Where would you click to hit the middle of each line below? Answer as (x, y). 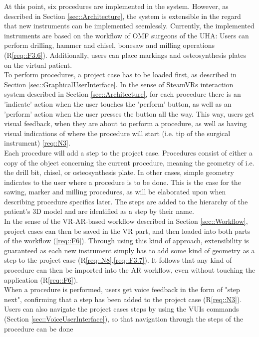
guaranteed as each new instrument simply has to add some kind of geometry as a (129, 250)
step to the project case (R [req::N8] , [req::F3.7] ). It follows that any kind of (118, 260)
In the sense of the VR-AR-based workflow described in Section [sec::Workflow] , (126, 221)
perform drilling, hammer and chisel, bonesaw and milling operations (110, 45)
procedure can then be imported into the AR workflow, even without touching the (130, 270)
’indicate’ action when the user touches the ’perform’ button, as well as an (118, 103)
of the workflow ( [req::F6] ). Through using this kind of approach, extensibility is (127, 241)
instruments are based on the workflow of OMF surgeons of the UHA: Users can (127, 35)
